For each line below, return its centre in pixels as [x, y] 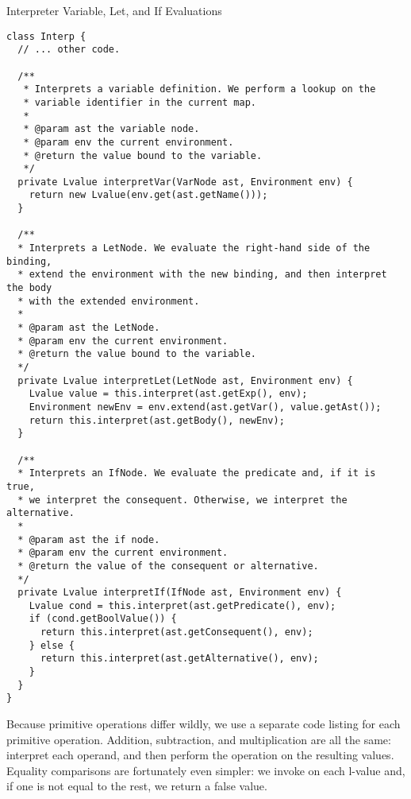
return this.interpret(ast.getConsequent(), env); [177, 632]
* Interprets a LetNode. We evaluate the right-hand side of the [194, 248]
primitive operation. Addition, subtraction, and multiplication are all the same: [199, 739]
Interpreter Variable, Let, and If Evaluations [114, 10]
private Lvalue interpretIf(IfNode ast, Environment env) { [180, 593]
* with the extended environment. [109, 301]
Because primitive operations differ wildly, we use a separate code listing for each [204, 724]
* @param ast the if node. [89, 539]
